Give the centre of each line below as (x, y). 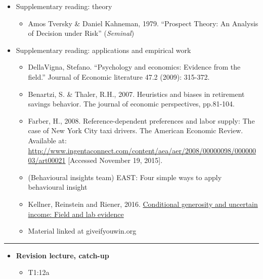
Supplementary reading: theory (64, 6)
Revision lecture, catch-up (62, 255)
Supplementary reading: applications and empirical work (103, 50)
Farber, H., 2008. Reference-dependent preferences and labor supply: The (141, 120)
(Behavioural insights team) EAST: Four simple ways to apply (125, 177)
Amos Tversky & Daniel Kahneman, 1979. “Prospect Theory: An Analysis (143, 23)
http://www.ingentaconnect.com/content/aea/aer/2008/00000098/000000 (142, 150)
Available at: (47, 140)
